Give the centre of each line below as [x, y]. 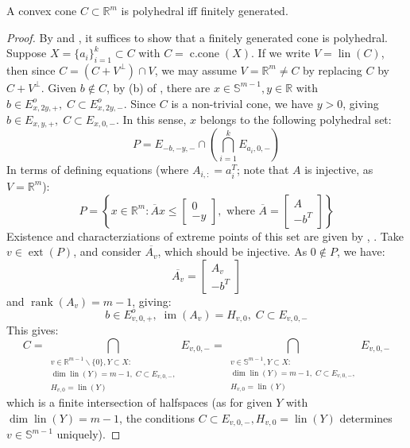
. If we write [281, 53]
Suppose [27, 53]
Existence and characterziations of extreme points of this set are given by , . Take [205, 236]
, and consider [107, 251]
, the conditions [157, 417]
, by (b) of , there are [158, 87]
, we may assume [195, 70]
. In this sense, [151, 120]
